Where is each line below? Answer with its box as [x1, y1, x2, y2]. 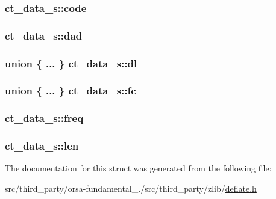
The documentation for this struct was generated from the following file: [5, 162, 272, 174]
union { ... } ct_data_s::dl [5, 55, 137, 70]
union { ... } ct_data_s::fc [5, 83, 136, 98]
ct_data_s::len [5, 138, 79, 153]
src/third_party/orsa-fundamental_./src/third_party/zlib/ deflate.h [5, 182, 257, 195]
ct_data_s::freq [5, 111, 84, 126]
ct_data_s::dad [5, 28, 83, 43]
